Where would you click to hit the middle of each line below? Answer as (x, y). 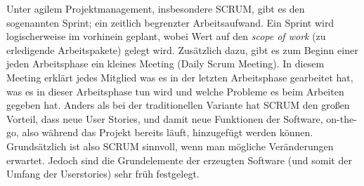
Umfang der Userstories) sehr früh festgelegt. (103, 174)
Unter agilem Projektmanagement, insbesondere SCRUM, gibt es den (156, 8)
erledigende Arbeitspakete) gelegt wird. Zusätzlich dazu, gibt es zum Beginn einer (182, 49)
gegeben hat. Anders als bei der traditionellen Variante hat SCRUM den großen (178, 105)
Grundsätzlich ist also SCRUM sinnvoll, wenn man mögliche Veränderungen (170, 146)
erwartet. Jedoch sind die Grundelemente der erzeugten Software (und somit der (179, 160)
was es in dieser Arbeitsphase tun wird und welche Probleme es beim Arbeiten (175, 91)
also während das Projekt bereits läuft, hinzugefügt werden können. (168, 132)
